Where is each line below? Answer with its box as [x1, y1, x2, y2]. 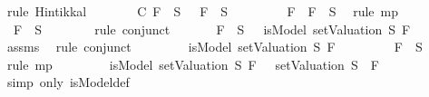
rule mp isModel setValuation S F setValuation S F [6, 54, 379, 73]
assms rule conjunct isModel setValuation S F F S [6, 37, 423, 56]
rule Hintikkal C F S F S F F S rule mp [6, 2, 399, 20]
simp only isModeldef [6, 73, 130, 92]
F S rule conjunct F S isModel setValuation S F [13, 19, 411, 38]
